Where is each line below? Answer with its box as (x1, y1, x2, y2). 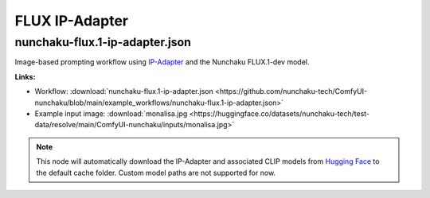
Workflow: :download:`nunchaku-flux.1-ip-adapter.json (34, 87, 214, 96)
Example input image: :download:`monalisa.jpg (34, 108, 188, 118)
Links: (14, 72, 36, 81)
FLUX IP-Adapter (14, 12, 129, 29)
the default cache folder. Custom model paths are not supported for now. (36, 168, 276, 177)
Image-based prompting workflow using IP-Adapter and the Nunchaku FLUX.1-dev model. (14, 57, 310, 67)
